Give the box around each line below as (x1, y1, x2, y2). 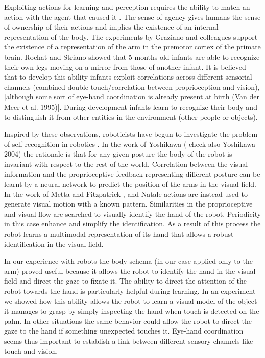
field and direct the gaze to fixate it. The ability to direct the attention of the (4, 275, 247, 286)
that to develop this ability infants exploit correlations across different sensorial (4, 71, 252, 82)
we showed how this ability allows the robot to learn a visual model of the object (4, 295, 257, 306)
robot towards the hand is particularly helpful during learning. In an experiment (4, 286, 256, 296)
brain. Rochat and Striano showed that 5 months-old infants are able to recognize (4, 51, 260, 62)
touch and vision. (4, 345, 58, 356)
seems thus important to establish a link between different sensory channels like (4, 336, 253, 346)
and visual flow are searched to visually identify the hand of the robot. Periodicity (4, 208, 261, 219)
